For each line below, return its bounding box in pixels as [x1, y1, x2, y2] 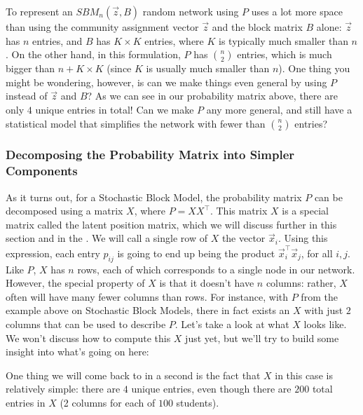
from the [301, 289, 338, 304]
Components [6, 162, 78, 179]
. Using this [278, 231, 328, 245]
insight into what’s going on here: [6, 344, 149, 359]
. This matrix [210, 203, 268, 218]
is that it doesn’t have [159, 275, 254, 290]
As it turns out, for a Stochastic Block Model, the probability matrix [6, 189, 302, 204]
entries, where [144, 33, 204, 48]
